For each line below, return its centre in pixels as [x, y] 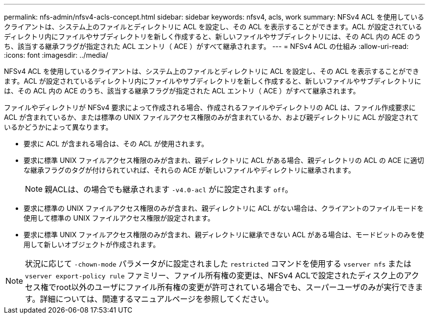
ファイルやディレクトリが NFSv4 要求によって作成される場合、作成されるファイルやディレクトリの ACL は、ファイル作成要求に [210, 107]
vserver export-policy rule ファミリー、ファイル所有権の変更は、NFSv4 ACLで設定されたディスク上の [214, 275]
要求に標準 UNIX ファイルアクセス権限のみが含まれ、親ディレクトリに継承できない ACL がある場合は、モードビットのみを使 [224, 235]
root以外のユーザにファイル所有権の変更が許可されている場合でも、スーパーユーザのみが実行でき [236, 287]
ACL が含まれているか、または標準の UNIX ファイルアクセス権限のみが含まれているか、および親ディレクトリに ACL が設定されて [212, 117]
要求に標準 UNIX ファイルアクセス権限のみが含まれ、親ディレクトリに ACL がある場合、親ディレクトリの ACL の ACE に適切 [224, 160]
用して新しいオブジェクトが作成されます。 [92, 244]
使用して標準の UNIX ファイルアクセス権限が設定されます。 [119, 218]
